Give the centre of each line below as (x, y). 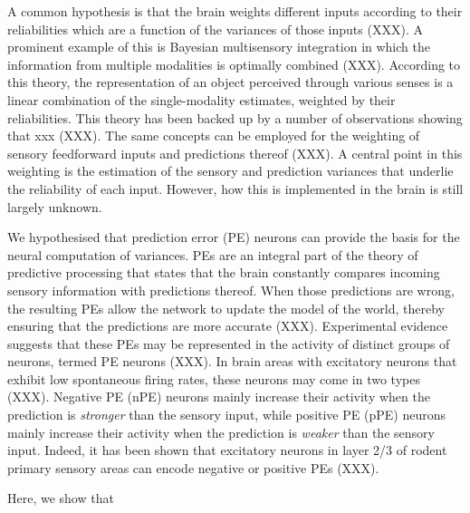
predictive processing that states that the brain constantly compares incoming (224, 272)
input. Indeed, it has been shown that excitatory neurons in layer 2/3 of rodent (227, 450)
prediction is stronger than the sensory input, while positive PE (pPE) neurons (226, 415)
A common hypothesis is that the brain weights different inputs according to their (235, 11)
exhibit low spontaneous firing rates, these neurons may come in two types (214, 378)
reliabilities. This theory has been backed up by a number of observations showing (235, 117)
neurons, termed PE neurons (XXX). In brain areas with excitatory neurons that (232, 361)
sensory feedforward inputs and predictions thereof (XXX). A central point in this (235, 153)
